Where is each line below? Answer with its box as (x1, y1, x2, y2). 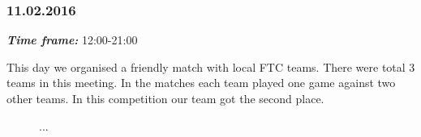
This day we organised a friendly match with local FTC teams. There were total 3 (6, 58, 415, 75)
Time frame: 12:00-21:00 (6, 31, 138, 48)
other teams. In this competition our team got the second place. (6, 90, 324, 106)
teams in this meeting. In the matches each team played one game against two (6, 74, 396, 91)
